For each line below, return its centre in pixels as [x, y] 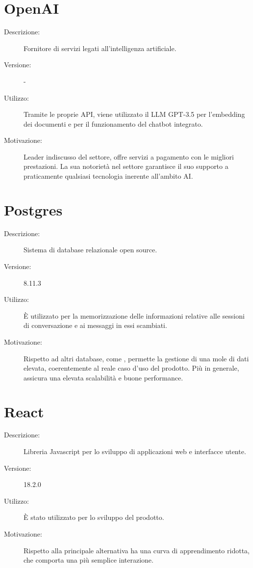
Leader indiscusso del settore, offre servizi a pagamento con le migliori [129, 156]
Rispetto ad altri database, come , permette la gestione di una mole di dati [136, 358]
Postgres [33, 209]
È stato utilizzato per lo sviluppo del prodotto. [94, 517]
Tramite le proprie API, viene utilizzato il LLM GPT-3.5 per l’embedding [134, 114]
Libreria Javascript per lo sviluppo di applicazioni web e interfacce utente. [135, 451]
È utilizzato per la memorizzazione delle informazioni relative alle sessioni [134, 315]
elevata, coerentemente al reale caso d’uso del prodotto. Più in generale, [131, 368]
